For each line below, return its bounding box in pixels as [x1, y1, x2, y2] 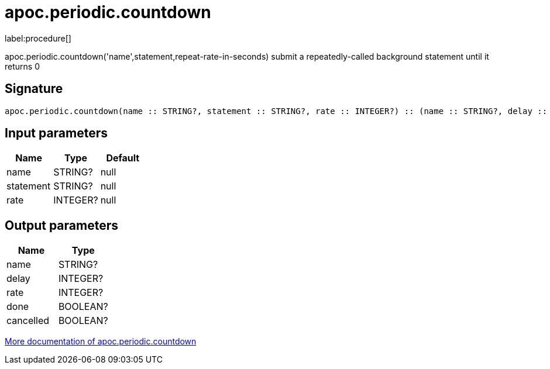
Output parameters [5, 218, 118, 233]
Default [106, 152, 140, 164]
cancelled [6, 315, 50, 327]
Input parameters [5, 126, 108, 141]
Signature [5, 81, 63, 96]
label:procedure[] [5, 33, 71, 43]
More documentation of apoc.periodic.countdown [5, 336, 197, 347]
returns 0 [5, 61, 40, 71]
